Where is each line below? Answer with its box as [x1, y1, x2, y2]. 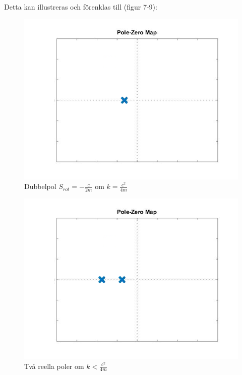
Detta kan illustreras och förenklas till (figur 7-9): [4, 2, 157, 12]
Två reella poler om [24, 360, 84, 371]
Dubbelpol [24, 181, 56, 192]
